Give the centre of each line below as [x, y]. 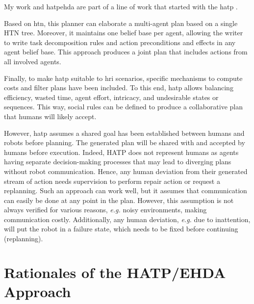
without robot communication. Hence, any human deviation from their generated [126, 171]
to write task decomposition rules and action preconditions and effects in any [120, 42]
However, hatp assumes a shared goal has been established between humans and [124, 133]
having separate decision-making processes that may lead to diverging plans [118, 162]
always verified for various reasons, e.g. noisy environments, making [105, 210]
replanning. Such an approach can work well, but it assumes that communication [126, 190]
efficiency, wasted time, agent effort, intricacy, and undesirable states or [111, 97]
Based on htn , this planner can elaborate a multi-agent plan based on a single [121, 23]
